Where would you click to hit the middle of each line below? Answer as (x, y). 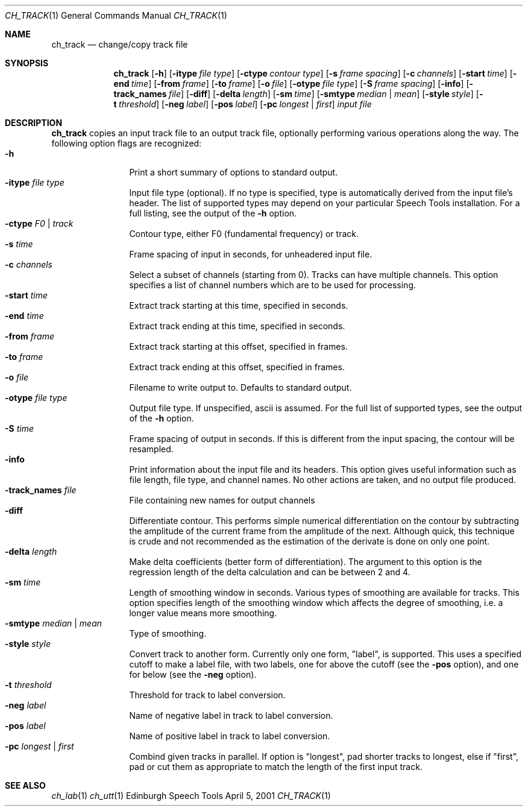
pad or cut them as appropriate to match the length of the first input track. (276, 767)
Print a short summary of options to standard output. (234, 172)
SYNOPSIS (27, 63)
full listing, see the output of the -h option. (213, 213)
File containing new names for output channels (222, 500)
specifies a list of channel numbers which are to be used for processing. (273, 285)
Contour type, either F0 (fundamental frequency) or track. (244, 234)
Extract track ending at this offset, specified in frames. (237, 367)
